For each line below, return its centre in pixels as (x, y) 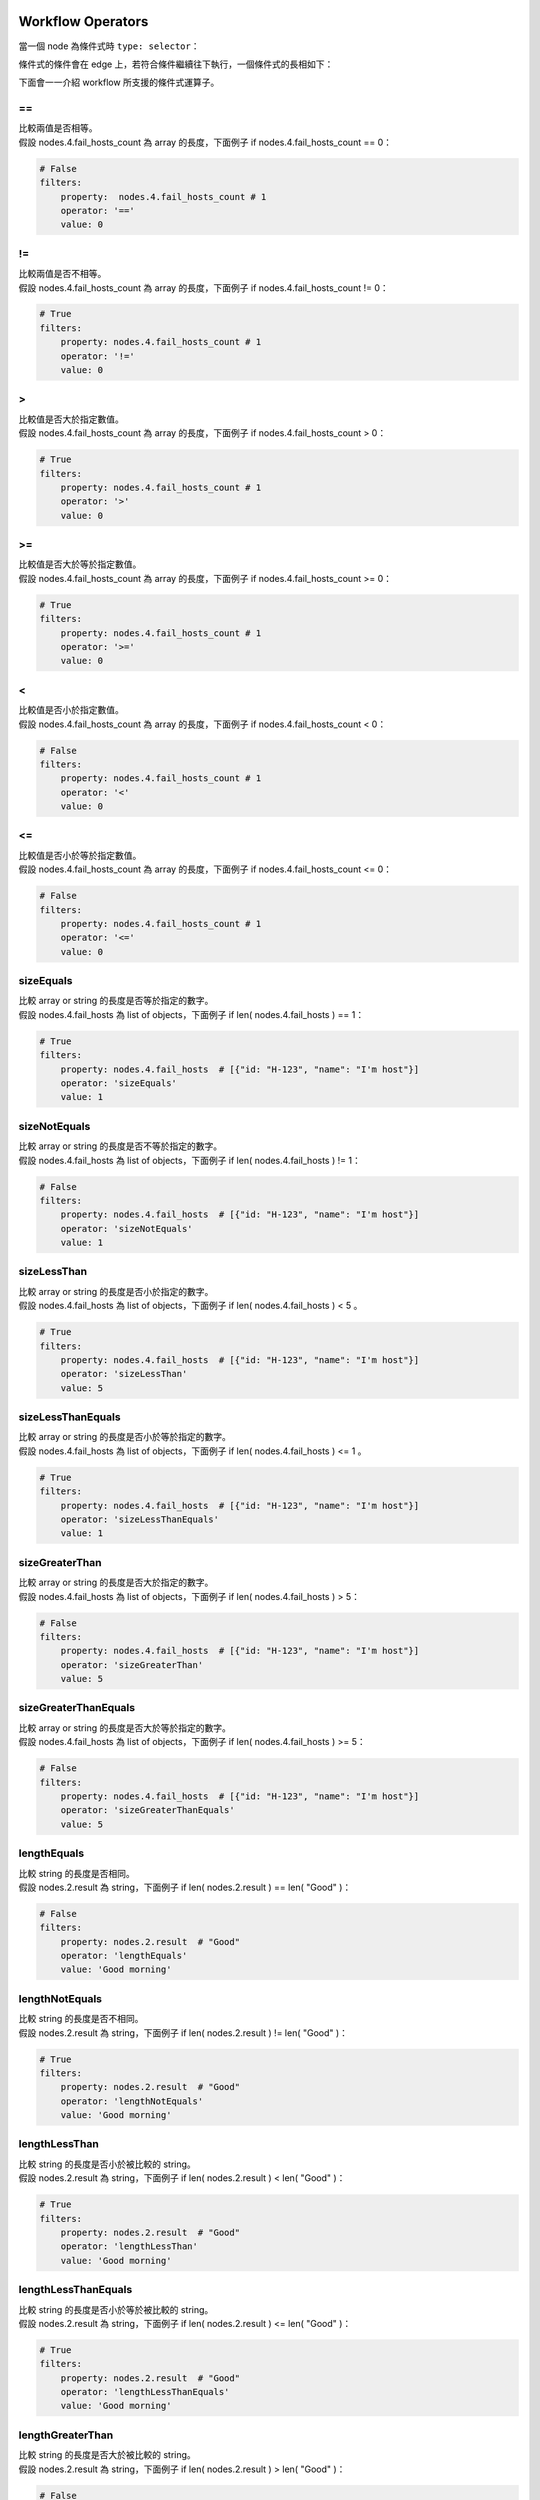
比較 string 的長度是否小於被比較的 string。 (107, 2164)
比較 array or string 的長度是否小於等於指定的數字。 (125, 1437)
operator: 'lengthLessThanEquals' (145, 2392)
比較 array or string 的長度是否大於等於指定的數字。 (125, 1727)
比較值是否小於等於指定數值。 (80, 855)
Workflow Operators (83, 21)
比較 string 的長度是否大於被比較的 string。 (107, 2455)
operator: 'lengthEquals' (124, 1956)
